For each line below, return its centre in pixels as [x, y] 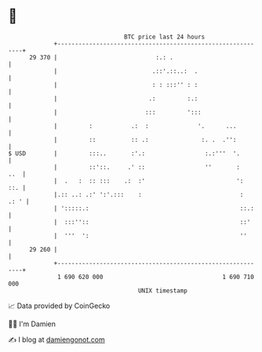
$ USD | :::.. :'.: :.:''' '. [124, 153]
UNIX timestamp [163, 290]
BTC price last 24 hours [165, 37]
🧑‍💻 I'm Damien [32, 324]
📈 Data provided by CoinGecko [59, 306]
